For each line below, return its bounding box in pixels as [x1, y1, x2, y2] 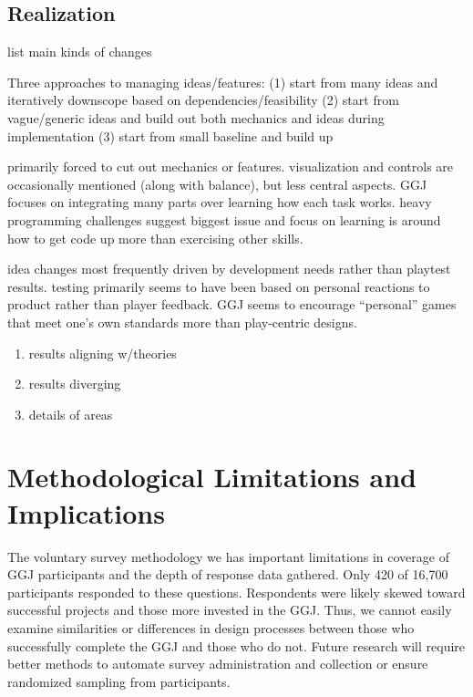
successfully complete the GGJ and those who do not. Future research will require [7, 636, 466, 655]
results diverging [28, 374, 121, 393]
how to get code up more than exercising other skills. [7, 228, 303, 247]
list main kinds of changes [7, 42, 152, 61]
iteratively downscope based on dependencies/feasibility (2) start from [7, 90, 399, 109]
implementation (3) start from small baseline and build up [7, 126, 334, 145]
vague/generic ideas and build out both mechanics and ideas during [7, 108, 385, 127]
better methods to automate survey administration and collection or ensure [7, 654, 428, 673]
